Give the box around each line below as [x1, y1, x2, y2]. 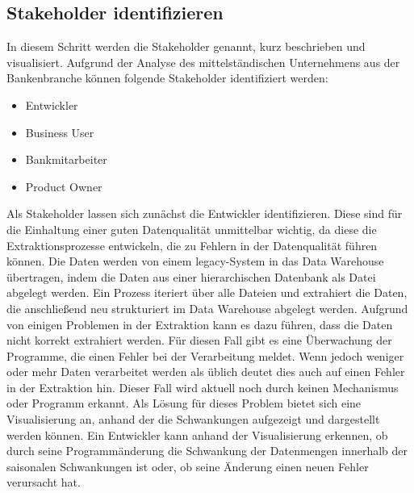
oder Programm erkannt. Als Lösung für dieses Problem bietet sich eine [6, 395, 362, 412]
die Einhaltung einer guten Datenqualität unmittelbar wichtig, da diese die [6, 220, 377, 237]
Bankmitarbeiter [25, 151, 107, 168]
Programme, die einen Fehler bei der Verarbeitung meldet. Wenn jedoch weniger [6, 347, 404, 364]
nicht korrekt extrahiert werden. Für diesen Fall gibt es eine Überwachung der [6, 332, 392, 349]
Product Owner [25, 178, 102, 194]
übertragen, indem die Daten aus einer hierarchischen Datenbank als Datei [6, 268, 376, 285]
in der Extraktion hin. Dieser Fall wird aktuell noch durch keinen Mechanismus [6, 378, 399, 395]
